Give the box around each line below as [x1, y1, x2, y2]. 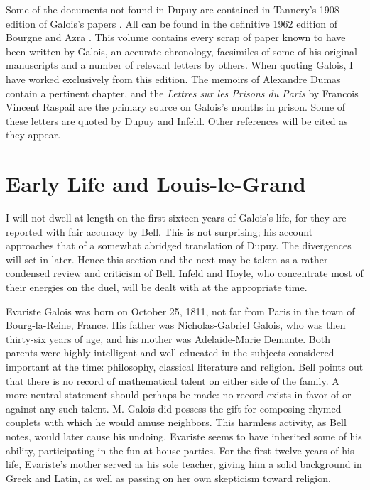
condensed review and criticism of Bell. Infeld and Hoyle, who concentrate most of [6, 266, 364, 281]
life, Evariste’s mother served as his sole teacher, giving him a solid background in [6, 457, 362, 472]
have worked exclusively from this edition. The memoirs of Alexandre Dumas [6, 71, 341, 86]
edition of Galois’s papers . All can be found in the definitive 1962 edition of [6, 16, 338, 31]
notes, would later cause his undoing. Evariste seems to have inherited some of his [6, 428, 362, 443]
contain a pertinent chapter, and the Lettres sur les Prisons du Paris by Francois [6, 85, 359, 100]
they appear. [6, 127, 61, 142]
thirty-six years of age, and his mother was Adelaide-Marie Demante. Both [6, 331, 330, 346]
